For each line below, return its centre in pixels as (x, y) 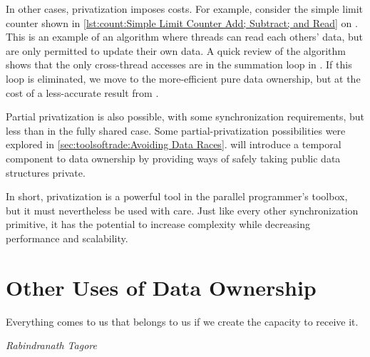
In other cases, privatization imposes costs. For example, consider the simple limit (185, 9)
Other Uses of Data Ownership (161, 287)
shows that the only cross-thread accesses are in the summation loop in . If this (179, 64)
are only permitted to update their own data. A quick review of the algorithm (176, 50)
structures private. (46, 172)
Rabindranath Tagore (51, 345)
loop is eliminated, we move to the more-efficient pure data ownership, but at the (183, 78)
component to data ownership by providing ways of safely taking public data (173, 158)
